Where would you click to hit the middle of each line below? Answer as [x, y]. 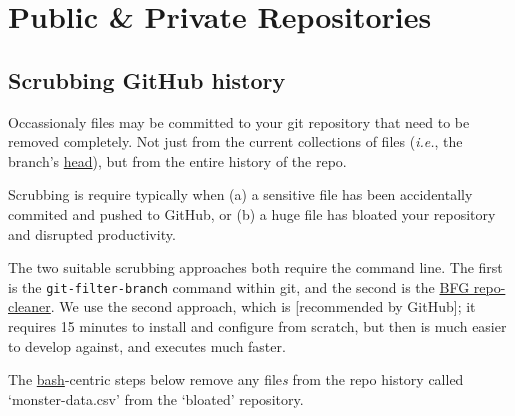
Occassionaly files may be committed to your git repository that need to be [239, 121]
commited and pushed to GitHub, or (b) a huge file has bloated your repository [252, 213]
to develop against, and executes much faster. [147, 345]
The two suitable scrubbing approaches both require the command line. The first [255, 267]
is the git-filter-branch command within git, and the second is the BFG [239, 286]
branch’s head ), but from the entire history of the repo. [177, 160]
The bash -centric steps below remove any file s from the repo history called [236, 379]
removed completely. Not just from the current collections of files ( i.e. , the [235, 141]
